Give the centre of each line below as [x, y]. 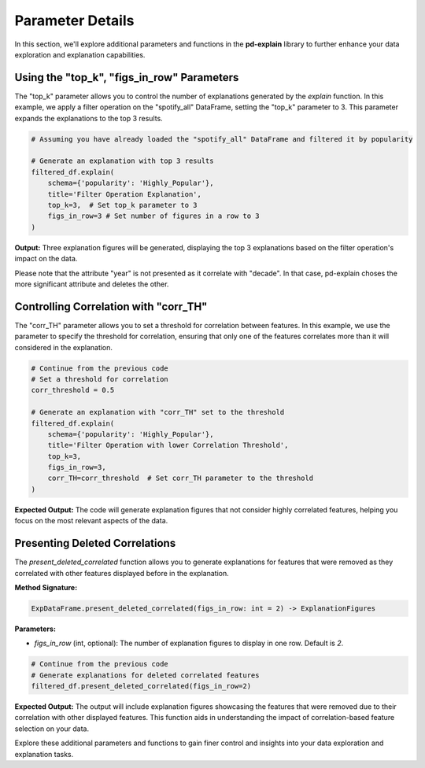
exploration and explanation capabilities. [80, 54]
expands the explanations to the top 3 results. [89, 118]
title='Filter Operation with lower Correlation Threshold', [168, 445]
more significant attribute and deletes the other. [92, 284]
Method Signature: [46, 587]
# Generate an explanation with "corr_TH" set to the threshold [158, 412]
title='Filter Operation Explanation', [125, 194]
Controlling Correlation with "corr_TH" [111, 306]
